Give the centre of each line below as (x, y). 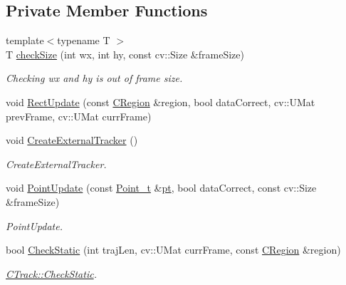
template (25, 40)
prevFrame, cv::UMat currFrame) (79, 116)
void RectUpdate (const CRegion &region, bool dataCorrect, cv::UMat (161, 102)
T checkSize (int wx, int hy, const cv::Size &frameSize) (125, 54)
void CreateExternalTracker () (72, 140)
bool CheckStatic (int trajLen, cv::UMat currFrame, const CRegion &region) (173, 250)
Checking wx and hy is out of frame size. (94, 78)
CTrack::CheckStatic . (51, 273)
